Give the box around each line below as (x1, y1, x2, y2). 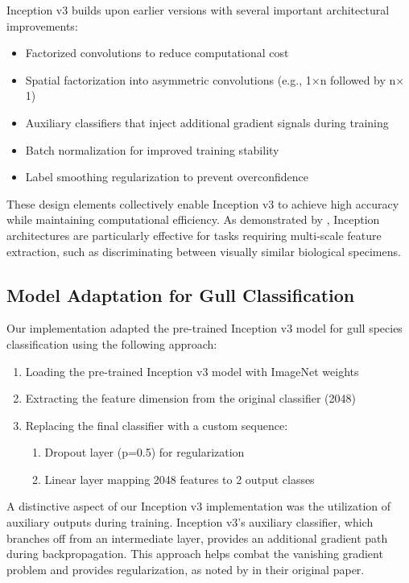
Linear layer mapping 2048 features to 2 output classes (44, 470, 315, 487)
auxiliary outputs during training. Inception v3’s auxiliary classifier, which (6, 514, 374, 531)
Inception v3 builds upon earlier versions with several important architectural (6, 2, 390, 18)
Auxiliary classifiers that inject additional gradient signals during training (25, 114, 389, 130)
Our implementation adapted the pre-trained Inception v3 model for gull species (6, 320, 403, 337)
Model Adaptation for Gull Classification (6, 282, 355, 307)
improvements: (6, 17, 78, 34)
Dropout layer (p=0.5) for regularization (44, 444, 245, 461)
